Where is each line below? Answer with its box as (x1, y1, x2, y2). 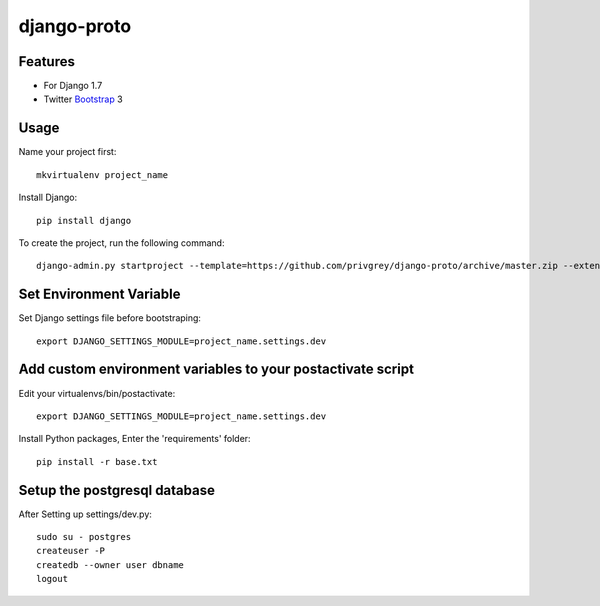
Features (18, 53, 75, 70)
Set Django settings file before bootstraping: (18, 312, 202, 324)
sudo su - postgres (36, 531, 132, 542)
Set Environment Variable (18, 286, 181, 303)
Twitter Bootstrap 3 (43, 93, 124, 105)
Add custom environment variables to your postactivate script (18, 361, 415, 378)
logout (36, 573, 69, 585)
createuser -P (36, 545, 105, 557)
